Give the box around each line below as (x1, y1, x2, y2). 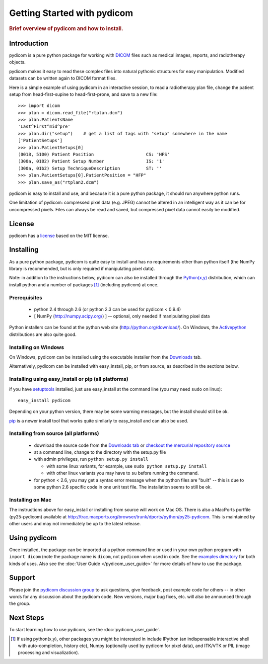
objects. (9, 59, 26, 65)
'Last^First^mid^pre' (18, 124, 70, 129)
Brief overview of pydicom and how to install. (9, 25, 124, 32)
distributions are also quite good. (9, 331, 77, 337)
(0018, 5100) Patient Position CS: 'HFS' (18, 152, 170, 158)
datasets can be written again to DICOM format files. (9, 75, 117, 82)
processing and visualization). (18, 650, 79, 656)
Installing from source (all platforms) (9, 430, 99, 437)
